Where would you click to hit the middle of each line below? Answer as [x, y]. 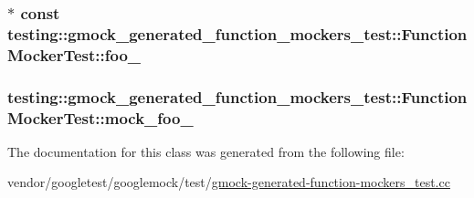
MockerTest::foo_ [74, 54]
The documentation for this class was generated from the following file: [206, 151]
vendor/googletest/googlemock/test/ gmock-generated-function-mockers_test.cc [229, 182]
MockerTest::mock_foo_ [100, 117]
